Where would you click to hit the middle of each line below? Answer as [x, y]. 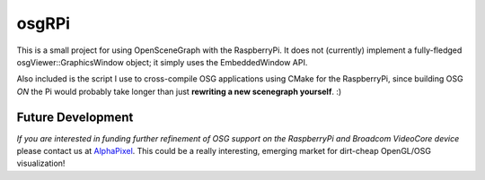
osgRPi [44, 23]
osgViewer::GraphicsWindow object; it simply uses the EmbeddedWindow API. [162, 62]
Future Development [75, 117]
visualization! [41, 163]
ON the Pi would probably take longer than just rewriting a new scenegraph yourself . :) [179, 91]
